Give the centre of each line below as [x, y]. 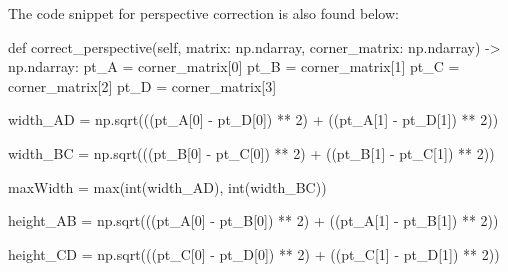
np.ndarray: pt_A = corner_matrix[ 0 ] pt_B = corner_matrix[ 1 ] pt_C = [234, 66]
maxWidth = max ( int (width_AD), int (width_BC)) [167, 186]
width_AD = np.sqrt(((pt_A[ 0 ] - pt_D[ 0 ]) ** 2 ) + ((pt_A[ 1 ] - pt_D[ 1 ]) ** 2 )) [253, 119]
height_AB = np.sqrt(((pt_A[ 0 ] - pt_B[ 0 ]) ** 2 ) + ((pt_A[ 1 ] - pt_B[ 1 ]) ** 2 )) [253, 220]
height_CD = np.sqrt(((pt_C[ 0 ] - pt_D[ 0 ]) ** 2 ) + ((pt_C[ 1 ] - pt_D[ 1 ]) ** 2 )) [254, 253]
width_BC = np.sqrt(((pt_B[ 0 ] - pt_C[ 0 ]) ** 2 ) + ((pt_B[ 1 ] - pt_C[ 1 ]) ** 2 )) [251, 152]
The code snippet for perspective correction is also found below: [203, 13]
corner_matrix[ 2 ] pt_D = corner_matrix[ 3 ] [142, 85]
